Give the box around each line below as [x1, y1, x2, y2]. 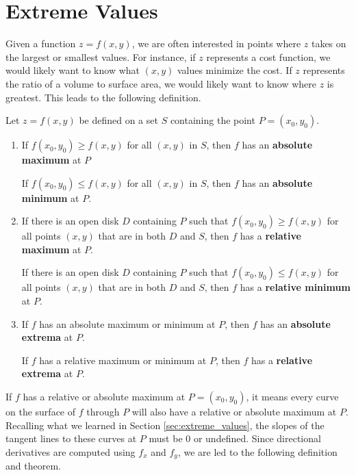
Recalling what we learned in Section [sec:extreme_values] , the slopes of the [5, 418, 325, 432]
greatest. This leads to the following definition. [5, 90, 201, 104]
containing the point [170, 113, 255, 127]
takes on [311, 36, 346, 51]
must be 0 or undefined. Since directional [149, 431, 321, 446]
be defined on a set [79, 113, 158, 127]
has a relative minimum [240, 280, 351, 294]
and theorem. [5, 459, 61, 473]
